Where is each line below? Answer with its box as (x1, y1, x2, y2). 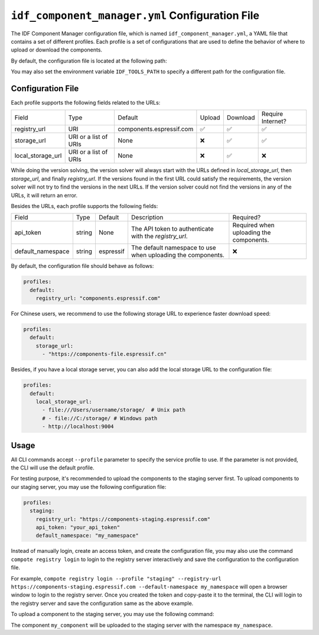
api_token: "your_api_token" (35, 524, 121, 531)
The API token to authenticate (131, 225, 214, 233)
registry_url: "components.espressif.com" (35, 295, 161, 302)
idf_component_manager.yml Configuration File (11, 9, 260, 22)
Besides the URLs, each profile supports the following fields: (11, 202, 158, 209)
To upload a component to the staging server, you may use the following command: (11, 611, 214, 618)
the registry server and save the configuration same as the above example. (11, 600, 194, 607)
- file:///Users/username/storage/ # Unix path (42, 407, 185, 413)
